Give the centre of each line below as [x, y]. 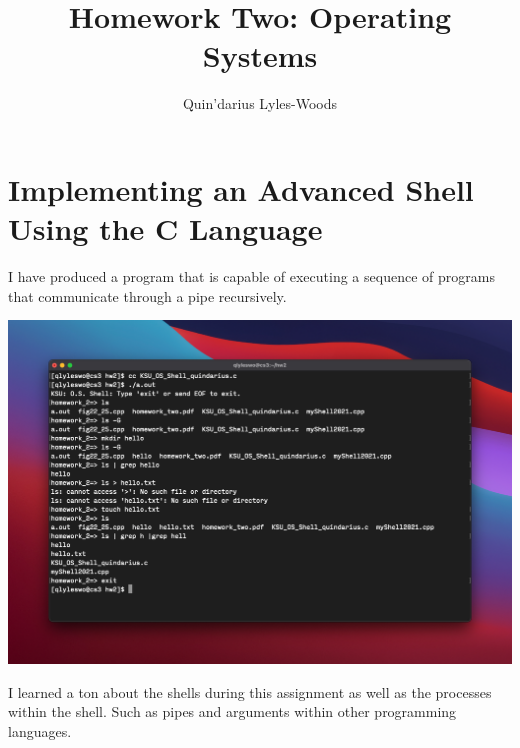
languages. [40, 731]
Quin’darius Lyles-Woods [260, 103]
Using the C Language [165, 228]
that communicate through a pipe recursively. [147, 295]
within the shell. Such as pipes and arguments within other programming [232, 711]
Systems [260, 55]
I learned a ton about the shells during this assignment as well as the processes [250, 691]
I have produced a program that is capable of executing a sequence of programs [251, 276]
